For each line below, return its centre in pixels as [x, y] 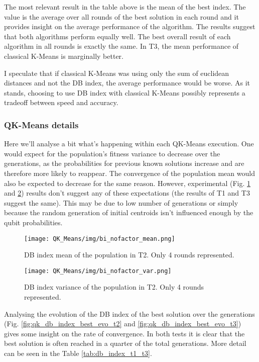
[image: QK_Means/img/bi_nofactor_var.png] [98, 271]
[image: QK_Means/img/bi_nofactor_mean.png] [100, 239]
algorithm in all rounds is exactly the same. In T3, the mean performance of [121, 46]
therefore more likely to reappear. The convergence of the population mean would [129, 173]
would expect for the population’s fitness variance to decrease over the [112, 153]
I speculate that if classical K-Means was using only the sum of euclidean [117, 73]
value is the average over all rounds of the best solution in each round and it [121, 16]
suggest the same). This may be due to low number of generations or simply [121, 202]
